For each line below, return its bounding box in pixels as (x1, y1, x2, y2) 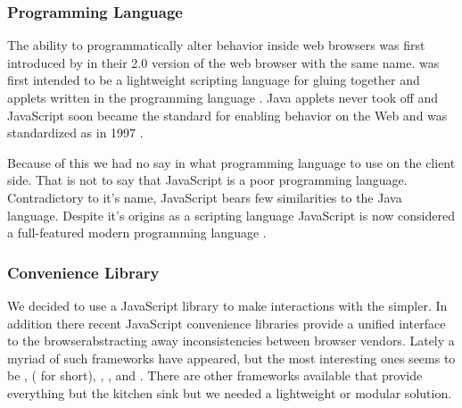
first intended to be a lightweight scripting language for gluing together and (7, 71, 420, 89)
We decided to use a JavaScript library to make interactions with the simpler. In (7, 296, 448, 314)
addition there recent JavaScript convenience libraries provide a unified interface (7, 313, 446, 332)
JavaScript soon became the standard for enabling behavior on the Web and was (7, 105, 448, 124)
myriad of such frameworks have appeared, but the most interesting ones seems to (7, 348, 456, 367)
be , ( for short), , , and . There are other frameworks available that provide (7, 366, 423, 385)
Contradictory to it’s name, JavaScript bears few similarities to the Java (7, 187, 402, 206)
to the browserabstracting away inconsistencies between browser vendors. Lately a (7, 331, 455, 350)
